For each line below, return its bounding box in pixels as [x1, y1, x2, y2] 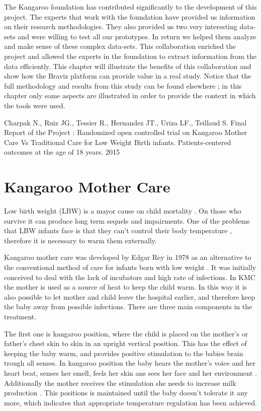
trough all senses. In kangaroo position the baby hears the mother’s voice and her [4, 358, 255, 368]
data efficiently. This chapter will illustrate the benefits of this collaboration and [4, 60, 251, 71]
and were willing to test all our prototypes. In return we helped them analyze [18, 31, 256, 41]
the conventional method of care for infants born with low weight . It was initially [4, 262, 256, 272]
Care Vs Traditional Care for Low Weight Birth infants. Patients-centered [4, 136, 231, 147]
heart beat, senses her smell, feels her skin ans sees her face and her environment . [4, 367, 257, 378]
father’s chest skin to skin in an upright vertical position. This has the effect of [4, 338, 247, 349]
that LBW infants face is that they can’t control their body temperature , [4, 225, 232, 236]
